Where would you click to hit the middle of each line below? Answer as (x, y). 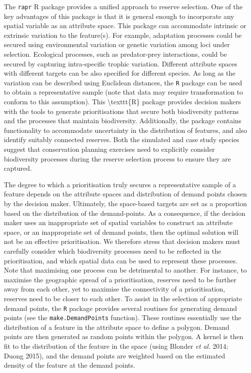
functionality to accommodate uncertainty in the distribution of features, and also (125, 130)
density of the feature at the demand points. (70, 365)
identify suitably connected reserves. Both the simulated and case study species (122, 139)
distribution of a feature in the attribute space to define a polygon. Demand (117, 327)
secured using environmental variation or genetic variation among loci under (117, 44)
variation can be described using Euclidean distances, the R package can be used (123, 82)
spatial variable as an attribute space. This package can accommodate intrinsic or (125, 25)
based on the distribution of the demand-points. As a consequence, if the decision (125, 213)
